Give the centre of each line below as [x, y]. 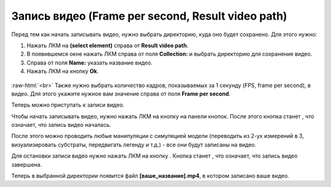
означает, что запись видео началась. [61, 125]
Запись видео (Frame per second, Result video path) [149, 16]
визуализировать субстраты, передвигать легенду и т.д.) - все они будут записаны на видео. [134, 145]
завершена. [27, 164]
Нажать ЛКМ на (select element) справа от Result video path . [108, 45]
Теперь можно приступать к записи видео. [68, 105]
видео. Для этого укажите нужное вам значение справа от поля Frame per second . [121, 93]
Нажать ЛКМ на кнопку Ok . [63, 71]
